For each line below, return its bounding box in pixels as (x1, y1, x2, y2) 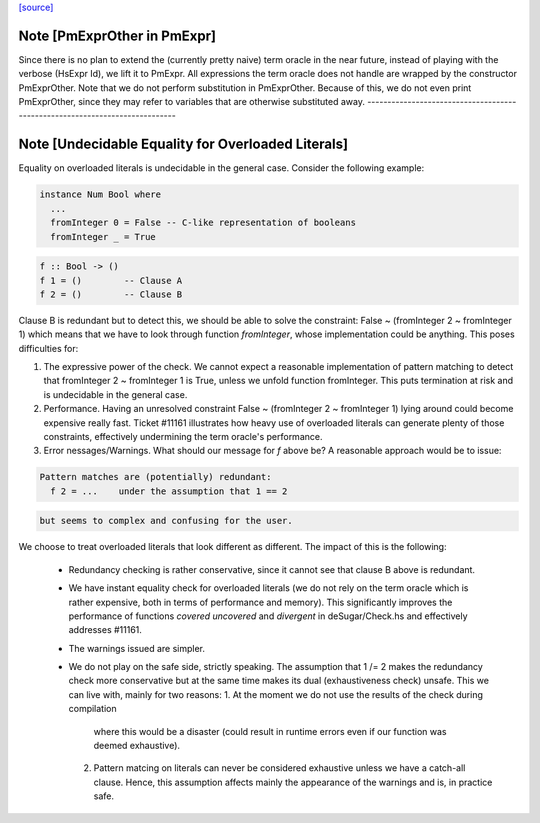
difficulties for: (18, 342, 79, 354)
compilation (68, 703, 117, 715)
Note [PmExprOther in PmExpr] (18, 27, 217, 44)
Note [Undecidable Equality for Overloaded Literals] (18, 136, 349, 153)
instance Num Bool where (39, 189, 162, 200)
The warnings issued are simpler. (68, 642, 205, 654)
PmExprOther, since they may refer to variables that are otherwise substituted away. (18, 96, 365, 108)
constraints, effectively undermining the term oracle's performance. (43, 431, 323, 442)
